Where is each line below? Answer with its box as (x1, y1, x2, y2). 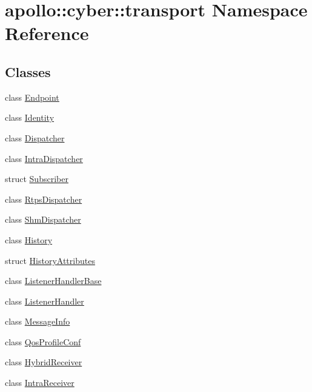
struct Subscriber (5, 172, 68, 185)
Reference (5, 21, 89, 46)
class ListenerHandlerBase (5, 274, 102, 287)
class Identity (5, 111, 55, 124)
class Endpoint (5, 90, 59, 103)
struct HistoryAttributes (5, 254, 95, 266)
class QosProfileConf (5, 335, 81, 348)
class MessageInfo (5, 315, 70, 328)
